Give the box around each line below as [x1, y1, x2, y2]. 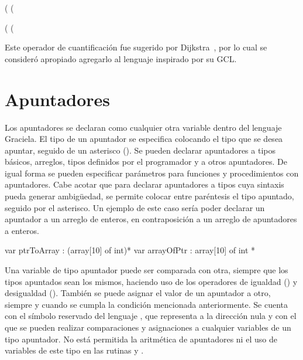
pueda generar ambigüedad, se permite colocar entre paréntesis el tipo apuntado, [5, 190, 294, 202]
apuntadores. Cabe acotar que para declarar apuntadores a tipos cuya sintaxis [5, 178, 284, 191]
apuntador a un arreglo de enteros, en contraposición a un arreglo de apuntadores [5, 213, 297, 225]
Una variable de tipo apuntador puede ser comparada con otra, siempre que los [5, 264, 288, 276]
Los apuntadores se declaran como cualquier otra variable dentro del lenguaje [5, 121, 282, 133]
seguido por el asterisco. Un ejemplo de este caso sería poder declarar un [5, 201, 265, 213]
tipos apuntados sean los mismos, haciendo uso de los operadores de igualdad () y [5, 275, 298, 287]
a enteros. [5, 224, 39, 236]
